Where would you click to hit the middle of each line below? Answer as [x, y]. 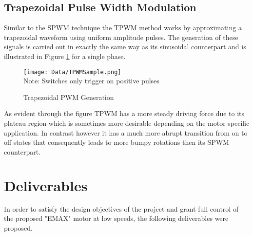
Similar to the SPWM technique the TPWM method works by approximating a [123, 28]
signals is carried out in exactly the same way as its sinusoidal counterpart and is [125, 47]
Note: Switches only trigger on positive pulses [91, 81]
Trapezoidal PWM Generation [69, 97]
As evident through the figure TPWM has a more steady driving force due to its [124, 113]
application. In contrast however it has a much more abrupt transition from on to [126, 132]
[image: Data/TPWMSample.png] [72, 72]
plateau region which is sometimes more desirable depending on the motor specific [127, 123]
